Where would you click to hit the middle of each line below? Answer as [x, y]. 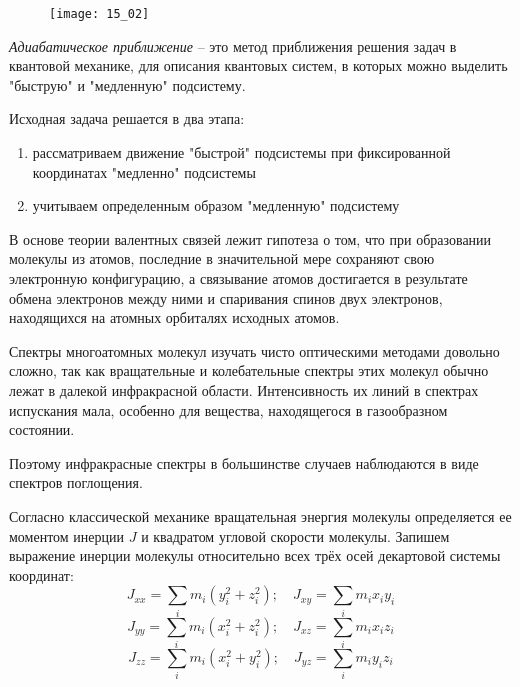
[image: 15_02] [99, 14]
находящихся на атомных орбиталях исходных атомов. [174, 317]
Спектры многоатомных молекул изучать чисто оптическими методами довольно [254, 350]
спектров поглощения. [76, 482]
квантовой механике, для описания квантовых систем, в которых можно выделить [258, 65]
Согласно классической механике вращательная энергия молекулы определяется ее [260, 515]
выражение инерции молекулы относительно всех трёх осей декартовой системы [255, 555]
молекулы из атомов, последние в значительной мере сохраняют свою [222, 258]
